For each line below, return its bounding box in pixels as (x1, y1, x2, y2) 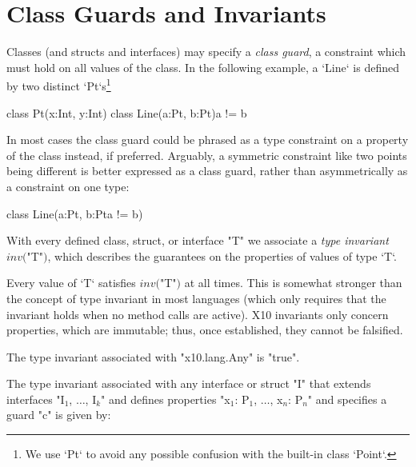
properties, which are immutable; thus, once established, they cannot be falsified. (6, 321, 403, 338)
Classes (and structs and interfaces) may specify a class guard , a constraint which (6, 43, 406, 60)
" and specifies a (307, 390, 387, 407)
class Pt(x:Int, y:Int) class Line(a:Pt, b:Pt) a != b (6, 104, 247, 121)
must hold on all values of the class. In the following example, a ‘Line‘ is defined (6, 58, 399, 75)
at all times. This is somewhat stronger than (184, 274, 402, 291)
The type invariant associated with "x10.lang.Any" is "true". (6, 348, 300, 365)
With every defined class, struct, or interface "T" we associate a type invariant (6, 232, 389, 249)
